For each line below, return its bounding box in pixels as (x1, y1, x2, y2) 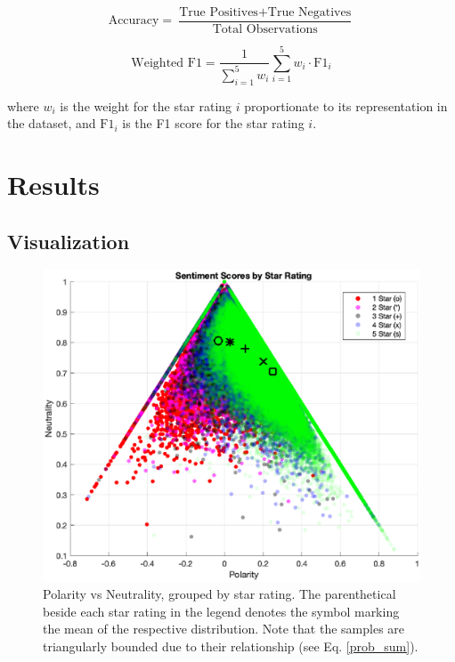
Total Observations (212, 23, 318, 36)
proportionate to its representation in (244, 96, 448, 115)
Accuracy (108, 14, 159, 28)
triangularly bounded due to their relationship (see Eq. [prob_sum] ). (43, 637, 418, 656)
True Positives (179, 6, 258, 19)
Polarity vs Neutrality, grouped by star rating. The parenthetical (43, 585, 396, 603)
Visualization (7, 227, 130, 254)
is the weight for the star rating (60, 96, 232, 115)
